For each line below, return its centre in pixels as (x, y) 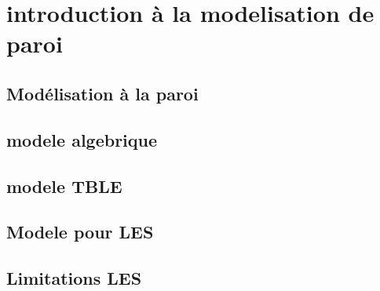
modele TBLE (64, 186)
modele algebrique (82, 139)
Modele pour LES (80, 232)
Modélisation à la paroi (102, 93)
